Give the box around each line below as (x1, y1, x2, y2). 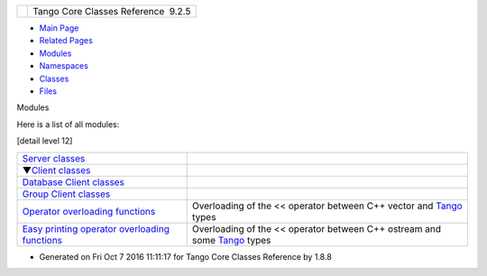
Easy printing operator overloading (22, 222, 170, 235)
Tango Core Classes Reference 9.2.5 (32, 5, 191, 17)
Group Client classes (22, 188, 111, 200)
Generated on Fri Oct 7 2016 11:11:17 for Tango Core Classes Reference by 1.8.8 (39, 251, 333, 262)
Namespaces (39, 60, 89, 71)
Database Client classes (22, 176, 125, 189)
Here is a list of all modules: (16, 118, 120, 130)
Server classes (22, 152, 86, 164)
